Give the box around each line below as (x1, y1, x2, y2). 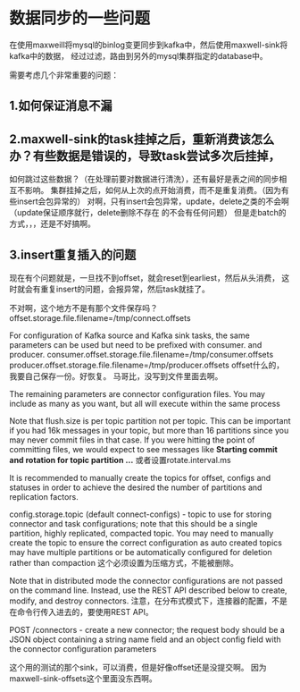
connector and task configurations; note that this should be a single (9, 518, 258, 528)
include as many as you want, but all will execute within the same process (9, 398, 281, 409)
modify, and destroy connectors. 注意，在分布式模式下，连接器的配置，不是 (9, 595, 287, 606)
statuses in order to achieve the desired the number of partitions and (9, 482, 262, 493)
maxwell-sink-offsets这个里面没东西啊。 (9, 672, 158, 684)
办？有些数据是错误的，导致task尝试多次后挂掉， (9, 148, 280, 164)
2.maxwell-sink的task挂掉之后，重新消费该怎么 (9, 131, 275, 147)
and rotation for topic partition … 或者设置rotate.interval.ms (9, 454, 231, 465)
